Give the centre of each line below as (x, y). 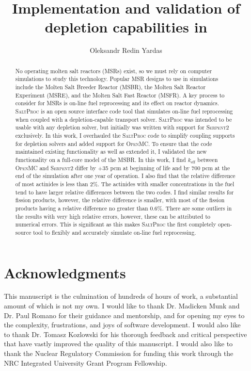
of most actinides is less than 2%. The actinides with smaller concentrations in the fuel (125, 184)
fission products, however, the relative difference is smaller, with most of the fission (120, 200)
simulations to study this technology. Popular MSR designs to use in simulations (117, 79)
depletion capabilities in (126, 27)
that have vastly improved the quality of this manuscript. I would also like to (118, 344)
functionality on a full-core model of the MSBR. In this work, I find (101, 159)
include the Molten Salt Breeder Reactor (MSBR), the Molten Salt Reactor (110, 87)
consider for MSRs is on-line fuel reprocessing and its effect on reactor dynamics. (117, 103)
